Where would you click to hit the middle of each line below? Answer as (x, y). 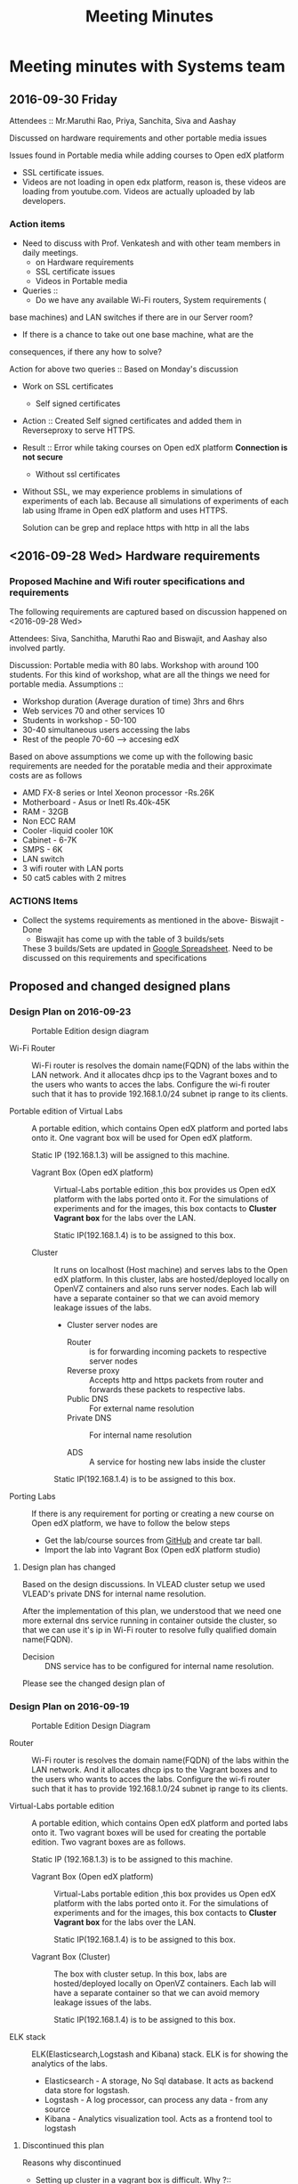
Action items (37, 224)
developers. (44, 201)
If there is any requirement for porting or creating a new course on (153, 1513)
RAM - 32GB (45, 811)
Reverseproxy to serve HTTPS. (79, 430)
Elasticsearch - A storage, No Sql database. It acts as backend (159, 2081)
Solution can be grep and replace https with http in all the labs (136, 528)
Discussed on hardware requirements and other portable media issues (138, 138)
